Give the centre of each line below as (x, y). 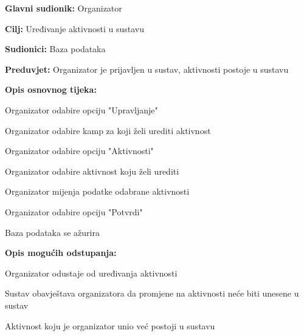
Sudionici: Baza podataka (55, 49)
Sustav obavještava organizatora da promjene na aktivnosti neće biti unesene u (152, 293)
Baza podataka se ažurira (52, 232)
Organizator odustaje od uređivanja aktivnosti (91, 273)
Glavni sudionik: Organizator (64, 8)
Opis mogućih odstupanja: (61, 253)
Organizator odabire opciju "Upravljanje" (81, 109)
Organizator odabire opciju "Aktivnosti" (79, 151)
